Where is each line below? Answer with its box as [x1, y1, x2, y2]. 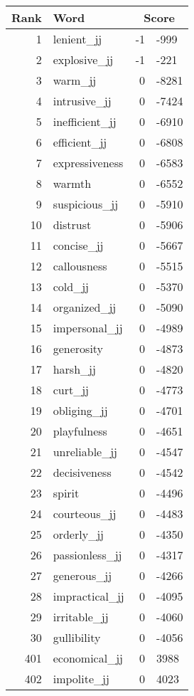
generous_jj [53, 567, 112, 584]
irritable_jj [53, 608, 109, 625]
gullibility [53, 629, 101, 645]
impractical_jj [53, 588, 124, 604]
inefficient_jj [53, 113, 117, 130]
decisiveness [53, 464, 112, 480]
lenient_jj [53, 31, 102, 47]
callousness [53, 258, 107, 274]
